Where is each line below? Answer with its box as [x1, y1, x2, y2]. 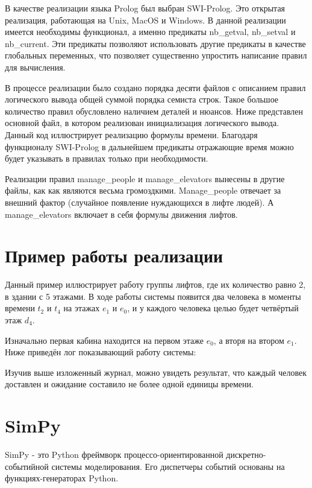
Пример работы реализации [5, 243, 223, 268]
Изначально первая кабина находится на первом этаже [5, 334, 204, 346]
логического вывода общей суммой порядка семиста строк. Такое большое [5, 93, 279, 106]
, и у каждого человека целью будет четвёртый [127, 302, 299, 314]
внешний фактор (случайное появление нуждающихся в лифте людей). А [5, 195, 274, 208]
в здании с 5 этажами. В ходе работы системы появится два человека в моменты [5, 290, 301, 302]
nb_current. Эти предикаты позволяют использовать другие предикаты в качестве [5, 37, 306, 49]
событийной [5, 460, 49, 472]
